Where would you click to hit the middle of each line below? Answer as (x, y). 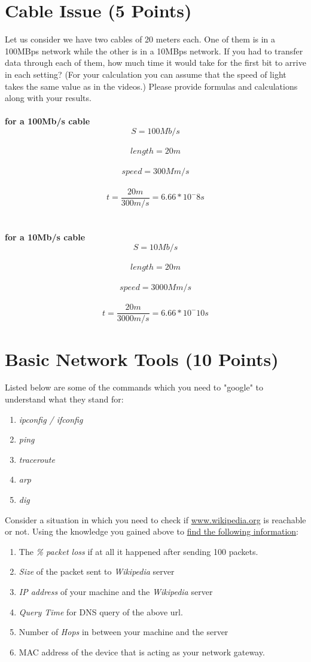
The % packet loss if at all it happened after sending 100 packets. (138, 551)
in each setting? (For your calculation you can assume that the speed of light (146, 74)
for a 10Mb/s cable (45, 237)
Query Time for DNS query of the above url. (101, 611)
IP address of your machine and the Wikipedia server (116, 591)
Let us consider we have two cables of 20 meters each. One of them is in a (140, 39)
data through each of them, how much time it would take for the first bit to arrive (155, 62)
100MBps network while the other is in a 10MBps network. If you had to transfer (154, 51)
